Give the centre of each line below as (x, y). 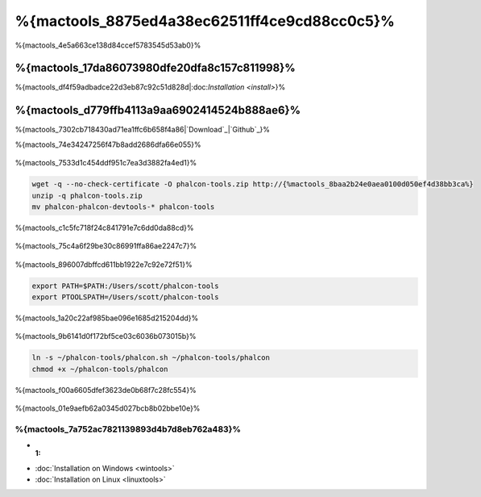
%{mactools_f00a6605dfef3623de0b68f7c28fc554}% (106, 390)
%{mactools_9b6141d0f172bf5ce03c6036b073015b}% (106, 336)
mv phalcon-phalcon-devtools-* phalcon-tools (123, 207)
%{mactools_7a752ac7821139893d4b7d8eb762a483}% (128, 429)
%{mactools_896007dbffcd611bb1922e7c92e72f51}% (104, 264)
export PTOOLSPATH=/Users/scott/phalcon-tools (125, 297)
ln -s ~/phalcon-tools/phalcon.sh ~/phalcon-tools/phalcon (151, 358)
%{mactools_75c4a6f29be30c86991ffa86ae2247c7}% (106, 246)
